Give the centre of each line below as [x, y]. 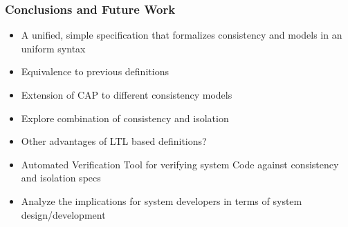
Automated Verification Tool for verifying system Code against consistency [180, 164]
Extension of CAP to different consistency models [127, 95]
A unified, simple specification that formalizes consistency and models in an [182, 35]
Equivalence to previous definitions [95, 71]
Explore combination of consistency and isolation [125, 118]
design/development [63, 214]
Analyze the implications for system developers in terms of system [162, 200]
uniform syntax [53, 48]
